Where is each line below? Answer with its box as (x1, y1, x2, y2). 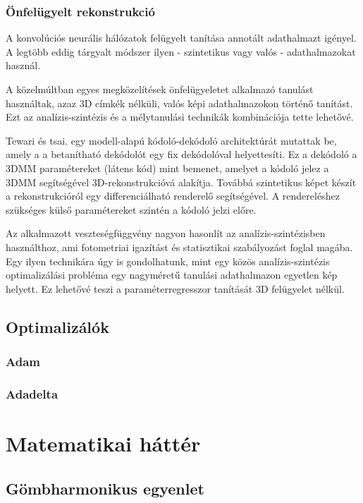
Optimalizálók (6, 315, 109, 337)
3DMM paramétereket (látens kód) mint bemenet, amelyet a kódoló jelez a (6, 160, 329, 175)
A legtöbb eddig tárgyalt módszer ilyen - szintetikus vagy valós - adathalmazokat (6, 44, 356, 59)
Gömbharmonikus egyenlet (6, 477, 204, 499)
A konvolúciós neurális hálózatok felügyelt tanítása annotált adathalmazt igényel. (6, 30, 357, 45)
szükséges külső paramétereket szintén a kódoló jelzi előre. (6, 202, 257, 217)
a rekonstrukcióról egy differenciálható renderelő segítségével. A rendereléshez (6, 188, 340, 203)
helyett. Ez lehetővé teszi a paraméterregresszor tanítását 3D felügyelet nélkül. (6, 281, 345, 296)
